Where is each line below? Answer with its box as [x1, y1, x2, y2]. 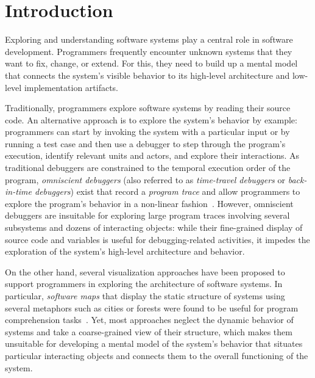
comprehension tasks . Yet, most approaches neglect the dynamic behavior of [5, 313, 294, 326]
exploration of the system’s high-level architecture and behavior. [5, 245, 245, 258]
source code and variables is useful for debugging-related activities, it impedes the [5, 233, 310, 245]
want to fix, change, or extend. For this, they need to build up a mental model [5, 57, 298, 70]
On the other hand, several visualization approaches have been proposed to [5, 265, 285, 278]
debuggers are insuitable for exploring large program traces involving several [5, 209, 290, 222]
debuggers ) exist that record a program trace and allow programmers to [35, 185, 300, 198]
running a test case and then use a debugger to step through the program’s [5, 137, 286, 150]
